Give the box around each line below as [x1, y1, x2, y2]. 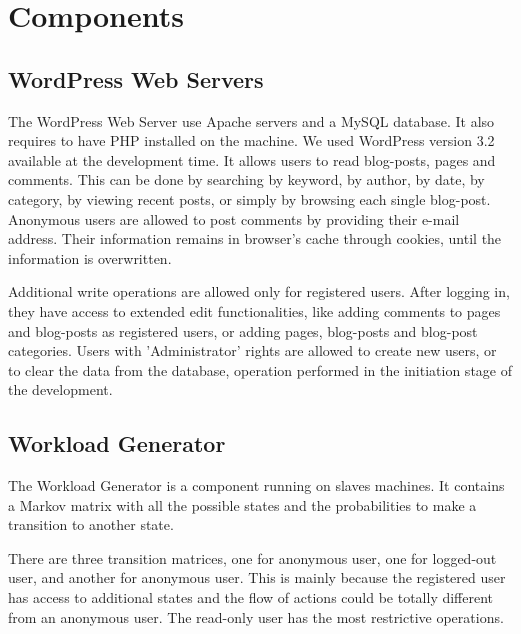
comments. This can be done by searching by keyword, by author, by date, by [8, 169, 485, 190]
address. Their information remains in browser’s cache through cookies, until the [8, 228, 502, 249]
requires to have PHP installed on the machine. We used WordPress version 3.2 [8, 130, 495, 151]
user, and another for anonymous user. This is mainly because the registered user [8, 567, 506, 588]
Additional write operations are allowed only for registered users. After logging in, [8, 281, 510, 302]
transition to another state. [8, 514, 174, 535]
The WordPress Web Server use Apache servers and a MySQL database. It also [8, 110, 495, 131]
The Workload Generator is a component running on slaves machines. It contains [8, 475, 505, 496]
